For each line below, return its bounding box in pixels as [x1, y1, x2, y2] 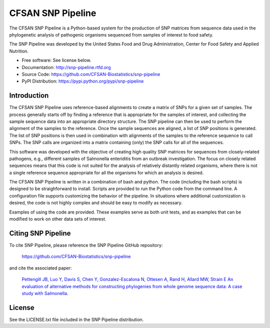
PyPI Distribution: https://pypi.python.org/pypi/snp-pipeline [21, 78, 144, 84]
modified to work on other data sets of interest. [9, 216, 106, 222]
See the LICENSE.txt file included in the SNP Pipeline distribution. [9, 316, 144, 322]
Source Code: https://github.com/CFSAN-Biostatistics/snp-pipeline [21, 71, 160, 77]
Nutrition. [9, 48, 28, 54]
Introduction [9, 91, 49, 100]
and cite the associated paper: [9, 265, 72, 271]
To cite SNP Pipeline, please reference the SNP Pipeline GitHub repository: [9, 242, 163, 248]
